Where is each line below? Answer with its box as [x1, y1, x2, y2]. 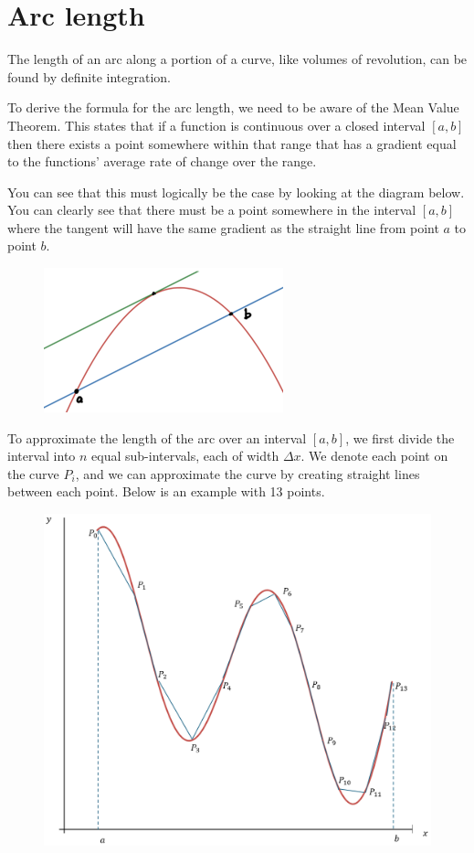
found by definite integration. [7, 67, 171, 86]
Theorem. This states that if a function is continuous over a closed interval [7, 115, 426, 134]
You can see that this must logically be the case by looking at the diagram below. [7, 182, 465, 201]
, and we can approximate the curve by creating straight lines [75, 464, 420, 483]
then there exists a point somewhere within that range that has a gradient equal [7, 133, 457, 153]
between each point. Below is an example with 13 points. [7, 482, 325, 501]
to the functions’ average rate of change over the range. [7, 152, 317, 171]
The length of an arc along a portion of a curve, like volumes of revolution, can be [7, 49, 468, 69]
